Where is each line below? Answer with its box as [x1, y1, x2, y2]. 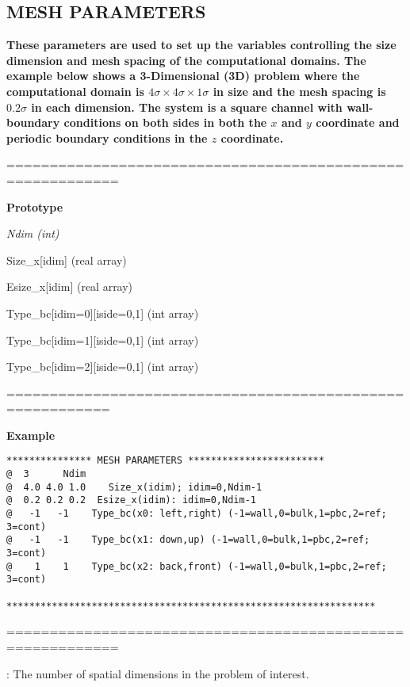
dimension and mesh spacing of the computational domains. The [6, 52, 366, 68]
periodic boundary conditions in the [6, 129, 208, 146]
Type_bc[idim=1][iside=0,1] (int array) [6, 331, 199, 348]
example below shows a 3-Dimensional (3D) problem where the [6, 67, 360, 84]
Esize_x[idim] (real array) [6, 278, 133, 295]
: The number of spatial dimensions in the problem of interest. [6, 665, 309, 681]
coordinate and [316, 114, 400, 131]
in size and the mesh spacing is [213, 82, 386, 99]
